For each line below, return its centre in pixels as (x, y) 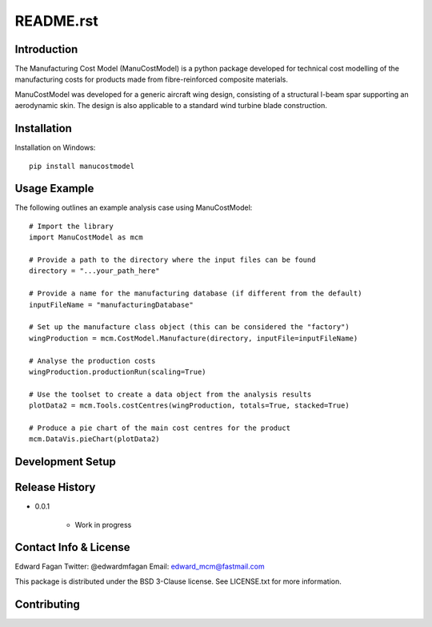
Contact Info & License (73, 547)
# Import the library (71, 226)
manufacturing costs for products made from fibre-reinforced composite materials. (151, 79)
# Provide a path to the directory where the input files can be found (172, 260)
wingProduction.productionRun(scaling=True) (118, 372)
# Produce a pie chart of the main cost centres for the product (160, 428)
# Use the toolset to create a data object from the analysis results (170, 394)
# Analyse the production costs (92, 361)
